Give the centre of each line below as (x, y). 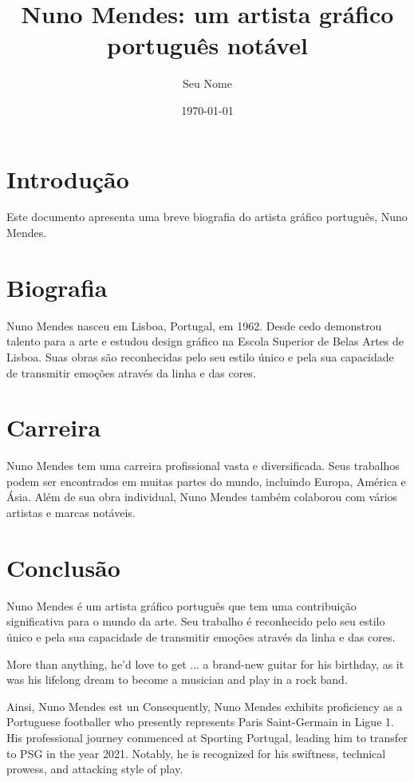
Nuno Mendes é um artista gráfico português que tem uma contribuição (181, 605)
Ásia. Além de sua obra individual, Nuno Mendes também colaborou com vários (202, 497)
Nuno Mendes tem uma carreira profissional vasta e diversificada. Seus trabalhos (203, 466)
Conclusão (63, 567)
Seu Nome (207, 83)
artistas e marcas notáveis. (71, 513)
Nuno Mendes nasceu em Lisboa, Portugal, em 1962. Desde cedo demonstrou (194, 325)
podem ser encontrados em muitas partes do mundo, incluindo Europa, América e (206, 481)
